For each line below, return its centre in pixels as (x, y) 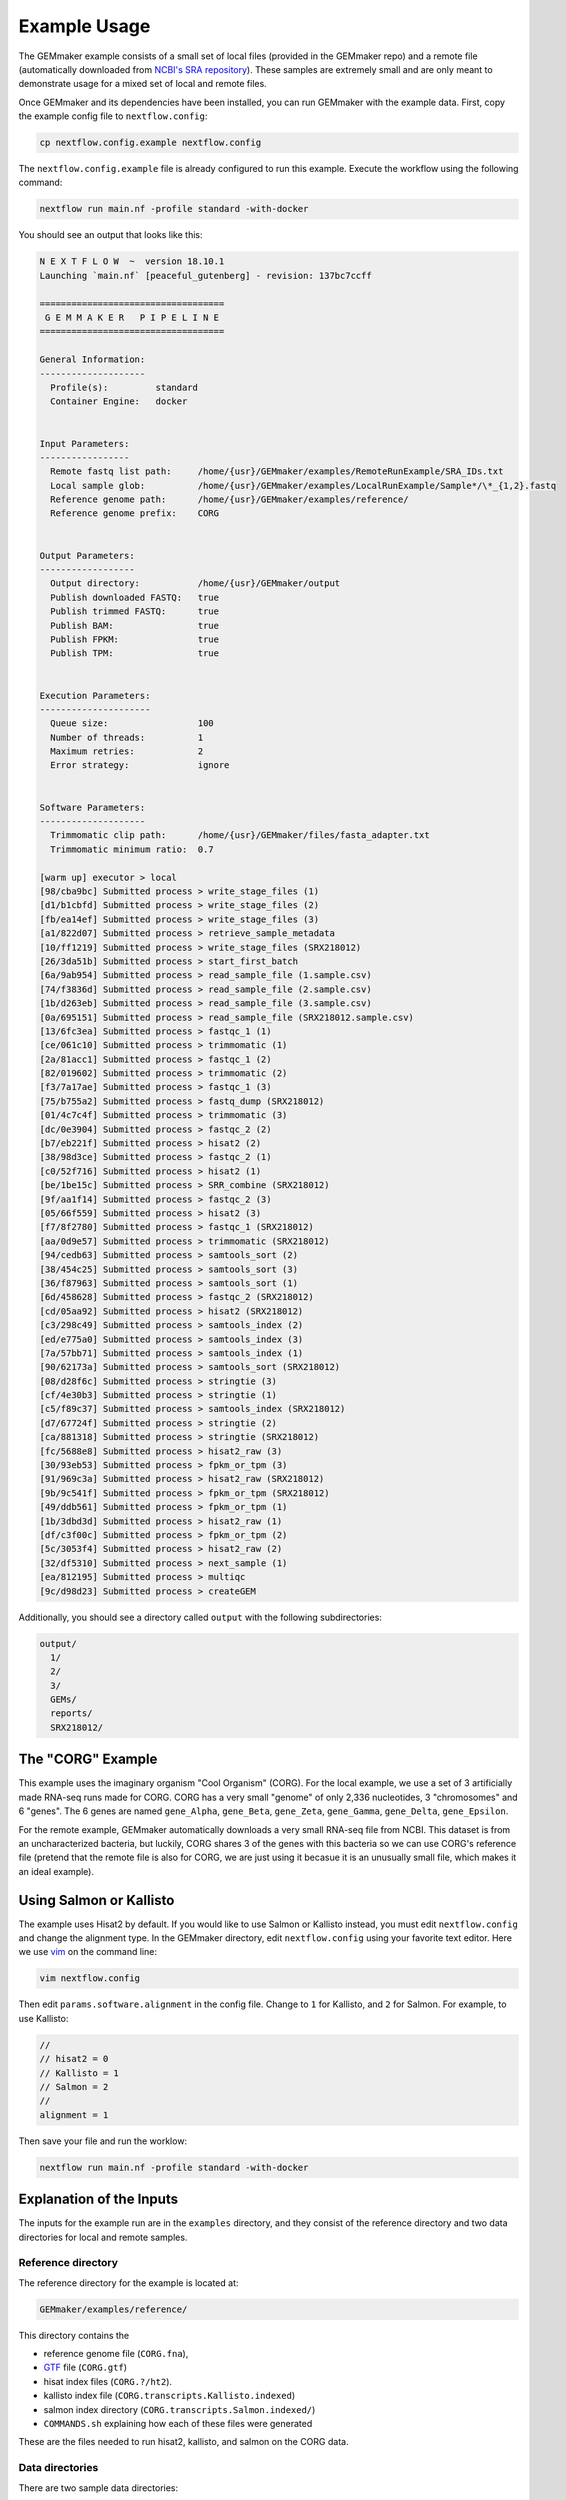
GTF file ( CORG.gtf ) (85, 2367)
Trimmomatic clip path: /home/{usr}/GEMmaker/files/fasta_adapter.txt (240, 835)
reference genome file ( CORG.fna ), (116, 2354)
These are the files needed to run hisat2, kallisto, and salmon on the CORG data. (183, 2442)
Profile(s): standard (124, 387)
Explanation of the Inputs (98, 2199)
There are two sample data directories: (98, 2487)
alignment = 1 (74, 2114)
